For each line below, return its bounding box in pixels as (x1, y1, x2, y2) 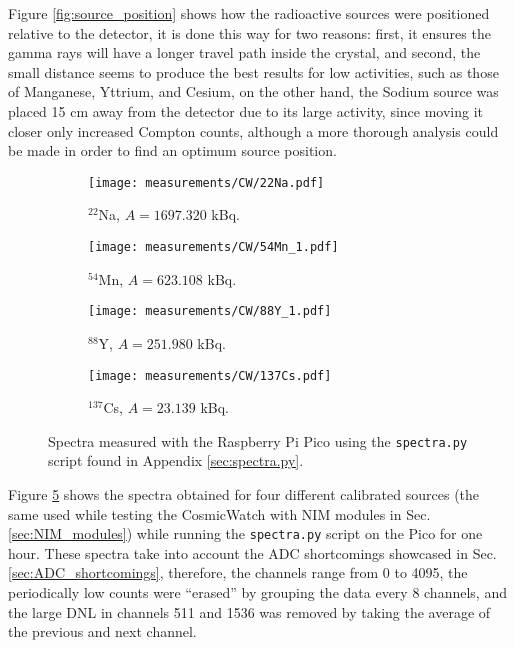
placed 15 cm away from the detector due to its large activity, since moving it (8, 100, 484, 121)
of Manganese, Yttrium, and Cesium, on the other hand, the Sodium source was (8, 81, 499, 102)
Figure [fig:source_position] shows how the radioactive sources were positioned (8, 3, 490, 23)
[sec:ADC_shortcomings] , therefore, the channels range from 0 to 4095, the (8, 562, 468, 583)
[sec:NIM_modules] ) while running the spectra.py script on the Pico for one (8, 523, 483, 544)
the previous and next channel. (8, 621, 197, 642)
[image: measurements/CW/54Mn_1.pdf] (88, 240, 339, 254)
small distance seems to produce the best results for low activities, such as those (8, 61, 499, 82)
